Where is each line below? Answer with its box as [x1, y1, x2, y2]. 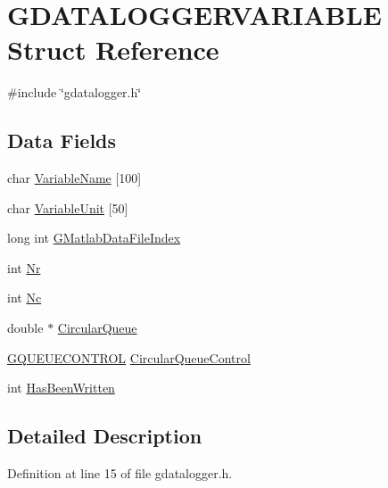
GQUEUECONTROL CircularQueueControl [7, 348, 251, 367]
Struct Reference [7, 31, 219, 68]
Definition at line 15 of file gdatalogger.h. [7, 464, 233, 483]
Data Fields [7, 127, 117, 154]
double [7, 318, 44, 337]
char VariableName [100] [7, 169, 142, 187]
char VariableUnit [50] [7, 198, 128, 217]
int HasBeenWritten [7, 378, 115, 397]
